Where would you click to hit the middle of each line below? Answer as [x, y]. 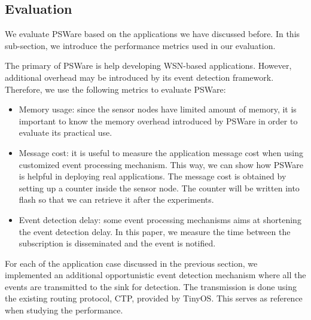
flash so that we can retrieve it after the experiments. [116, 199]
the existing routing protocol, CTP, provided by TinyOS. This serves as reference [154, 298]
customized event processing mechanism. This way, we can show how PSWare [161, 164]
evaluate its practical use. [65, 132]
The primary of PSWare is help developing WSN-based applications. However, [148, 65]
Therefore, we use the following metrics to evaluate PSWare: [115, 89]
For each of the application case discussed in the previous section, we [131, 263]
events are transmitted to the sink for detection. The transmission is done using [151, 286]
